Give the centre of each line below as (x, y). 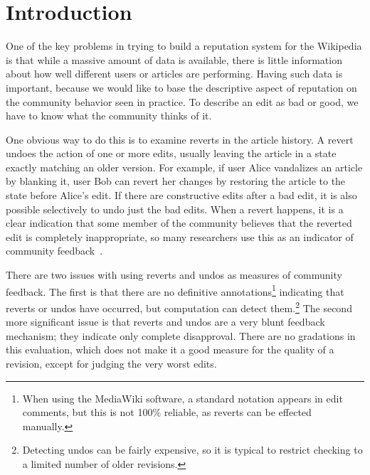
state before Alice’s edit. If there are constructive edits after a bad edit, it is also (181, 195)
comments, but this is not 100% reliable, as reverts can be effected (167, 412)
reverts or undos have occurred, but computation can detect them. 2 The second (179, 306)
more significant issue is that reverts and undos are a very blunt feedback (165, 322)
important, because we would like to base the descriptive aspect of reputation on (181, 87)
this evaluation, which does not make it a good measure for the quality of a (170, 349)
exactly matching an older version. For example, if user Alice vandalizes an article (184, 167)
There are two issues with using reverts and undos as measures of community (174, 275)
